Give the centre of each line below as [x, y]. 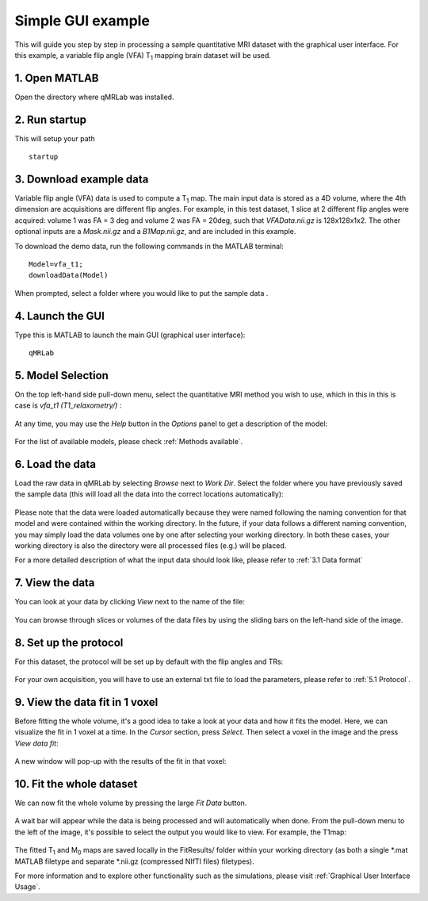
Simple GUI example [82, 21]
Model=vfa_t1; [56, 265]
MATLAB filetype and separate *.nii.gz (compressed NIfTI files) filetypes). [134, 861]
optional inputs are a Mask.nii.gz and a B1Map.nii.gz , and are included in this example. [155, 232]
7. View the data [55, 583]
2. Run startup [51, 119]
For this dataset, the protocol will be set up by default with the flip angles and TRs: [149, 661]
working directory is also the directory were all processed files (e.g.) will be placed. [151, 546]
